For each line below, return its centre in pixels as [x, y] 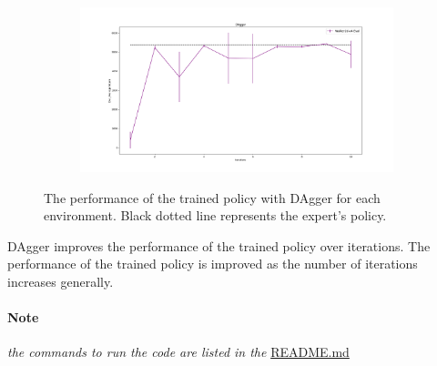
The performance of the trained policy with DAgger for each [212, 197]
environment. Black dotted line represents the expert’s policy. [215, 215]
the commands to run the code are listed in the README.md [178, 352]
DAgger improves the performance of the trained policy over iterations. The [219, 245]
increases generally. [61, 282]
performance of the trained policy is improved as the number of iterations [213, 264]
